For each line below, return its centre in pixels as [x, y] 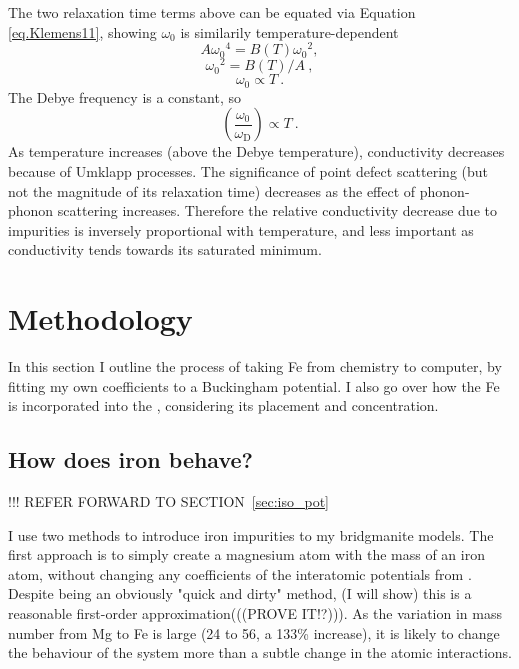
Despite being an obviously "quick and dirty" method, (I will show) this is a [240, 593]
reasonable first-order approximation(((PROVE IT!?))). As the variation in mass [255, 613]
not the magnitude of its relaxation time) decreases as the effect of [212, 190]
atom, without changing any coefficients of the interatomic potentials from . [240, 573]
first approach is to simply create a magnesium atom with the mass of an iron [246, 554]
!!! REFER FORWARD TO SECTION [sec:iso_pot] [169, 501]
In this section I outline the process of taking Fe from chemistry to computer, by [255, 366]
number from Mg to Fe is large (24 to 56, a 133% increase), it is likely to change [254, 632]
